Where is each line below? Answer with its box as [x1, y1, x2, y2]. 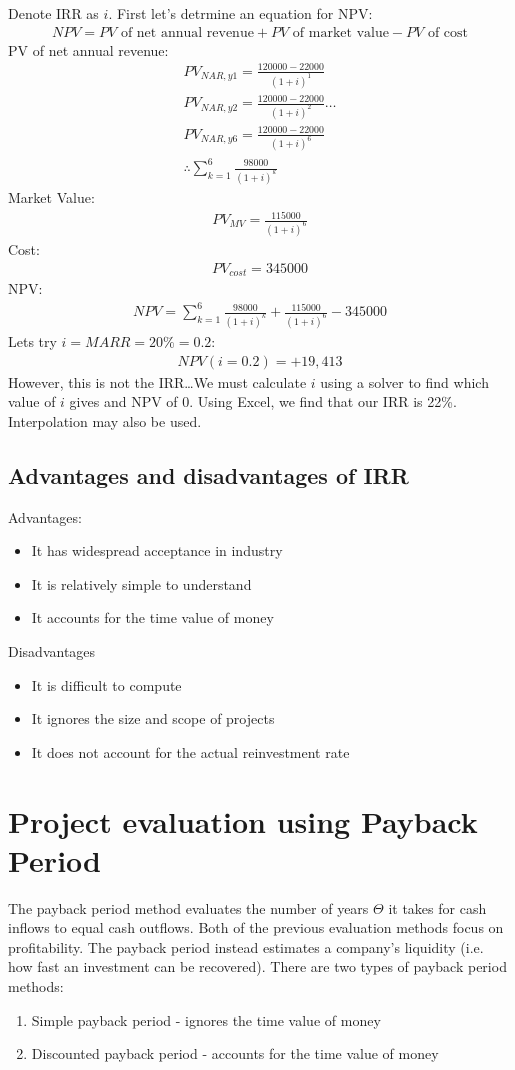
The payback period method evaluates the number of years [8, 897, 369, 918]
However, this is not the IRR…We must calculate [8, 371, 307, 392]
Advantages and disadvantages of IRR [8, 459, 409, 490]
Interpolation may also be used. [8, 410, 202, 431]
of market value [292, 25, 389, 40]
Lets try [8, 330, 57, 351]
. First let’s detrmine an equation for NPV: [108, 3, 373, 23]
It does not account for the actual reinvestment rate [31, 741, 350, 762]
